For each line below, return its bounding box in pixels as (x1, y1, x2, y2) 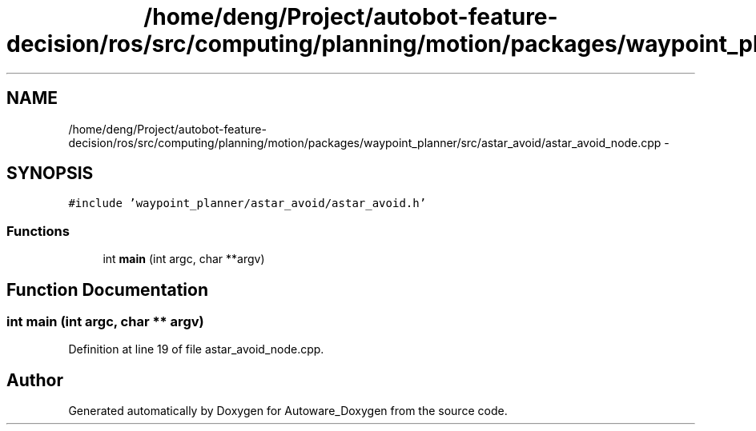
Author (6, 369, 63, 390)
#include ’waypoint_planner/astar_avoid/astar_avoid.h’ (68, 197, 427, 210)
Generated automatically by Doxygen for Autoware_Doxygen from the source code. (68, 404, 508, 418)
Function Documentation (6, 279, 208, 300)
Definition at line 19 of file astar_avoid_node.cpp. (68, 342, 324, 357)
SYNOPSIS (6, 163, 94, 184)
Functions (6, 222, 70, 239)
